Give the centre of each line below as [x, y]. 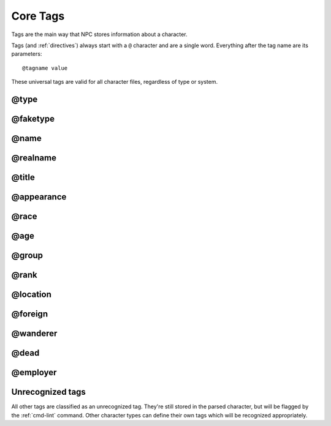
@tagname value [45, 68]
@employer [34, 372]
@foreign [30, 314]
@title [23, 177]
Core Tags [38, 16]
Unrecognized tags [48, 392]
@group [27, 256]
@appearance [39, 197]
